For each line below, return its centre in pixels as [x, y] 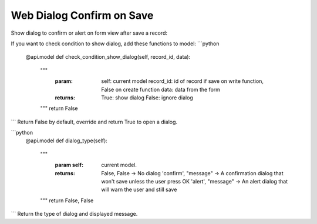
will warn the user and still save [139, 190]
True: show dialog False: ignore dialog [147, 98]
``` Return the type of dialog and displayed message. [74, 214]
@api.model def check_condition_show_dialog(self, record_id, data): [108, 57]
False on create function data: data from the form [161, 89]
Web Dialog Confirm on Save [82, 15]
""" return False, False [67, 200]
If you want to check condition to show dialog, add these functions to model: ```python [115, 44]
